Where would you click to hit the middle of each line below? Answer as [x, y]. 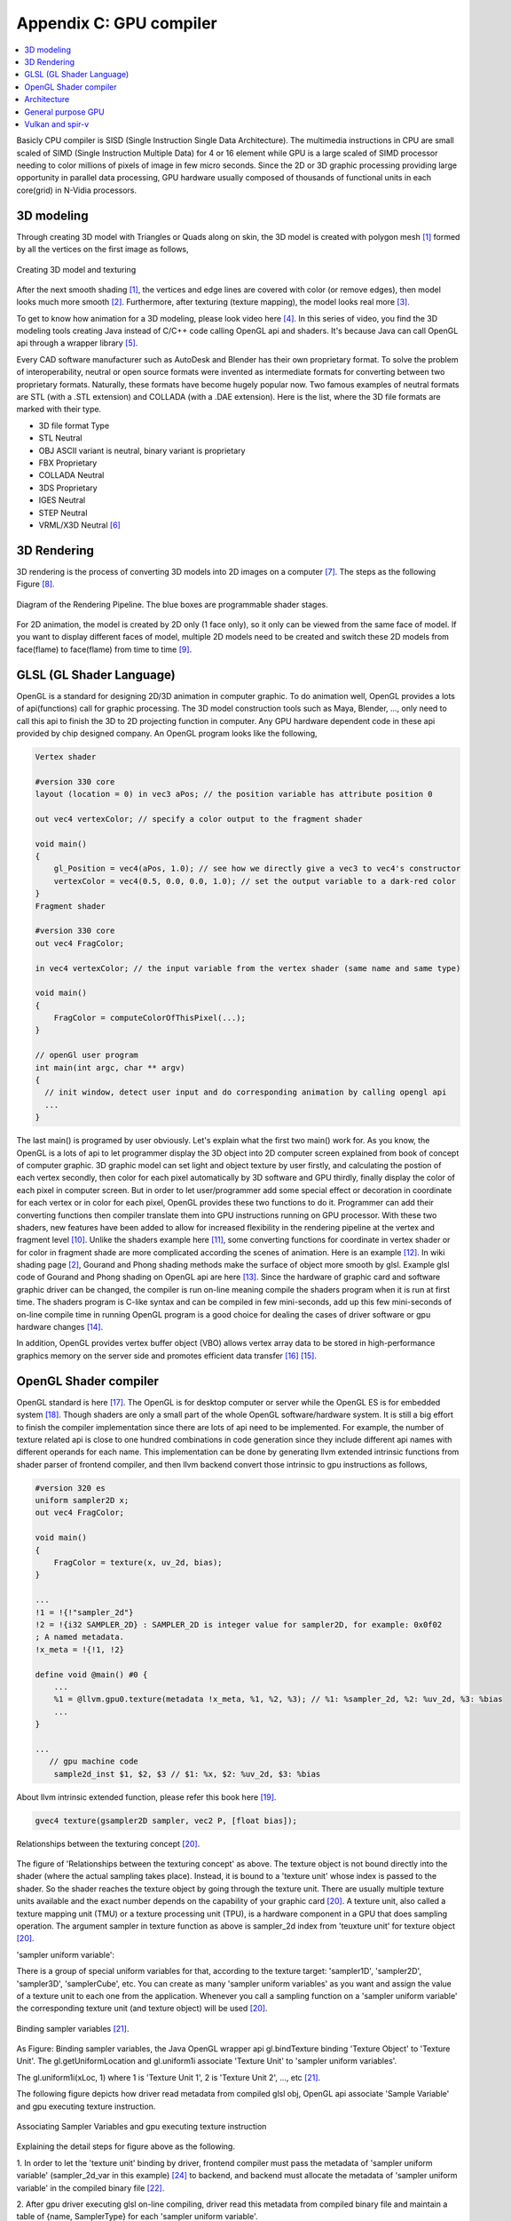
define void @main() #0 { [91, 1674]
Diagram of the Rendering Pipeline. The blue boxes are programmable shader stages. [172, 604]
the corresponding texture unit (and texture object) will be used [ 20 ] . [142, 2009]
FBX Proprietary [68, 463]
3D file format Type [74, 426]
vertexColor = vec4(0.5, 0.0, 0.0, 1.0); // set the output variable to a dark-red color [255, 881]
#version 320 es [71, 1488]
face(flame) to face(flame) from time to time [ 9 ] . [104, 649]
